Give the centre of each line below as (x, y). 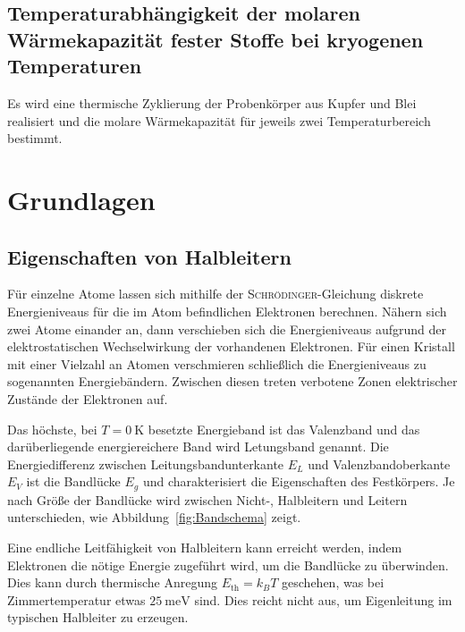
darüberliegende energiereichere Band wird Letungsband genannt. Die (198, 447)
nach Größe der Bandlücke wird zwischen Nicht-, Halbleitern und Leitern (207, 499)
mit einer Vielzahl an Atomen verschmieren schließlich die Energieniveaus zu (217, 363)
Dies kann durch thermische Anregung (112, 582)
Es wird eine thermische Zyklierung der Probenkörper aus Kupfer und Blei (212, 102)
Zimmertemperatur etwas (76, 599)
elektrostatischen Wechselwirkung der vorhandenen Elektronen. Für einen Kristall (231, 346)
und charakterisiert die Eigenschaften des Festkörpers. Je (299, 481)
